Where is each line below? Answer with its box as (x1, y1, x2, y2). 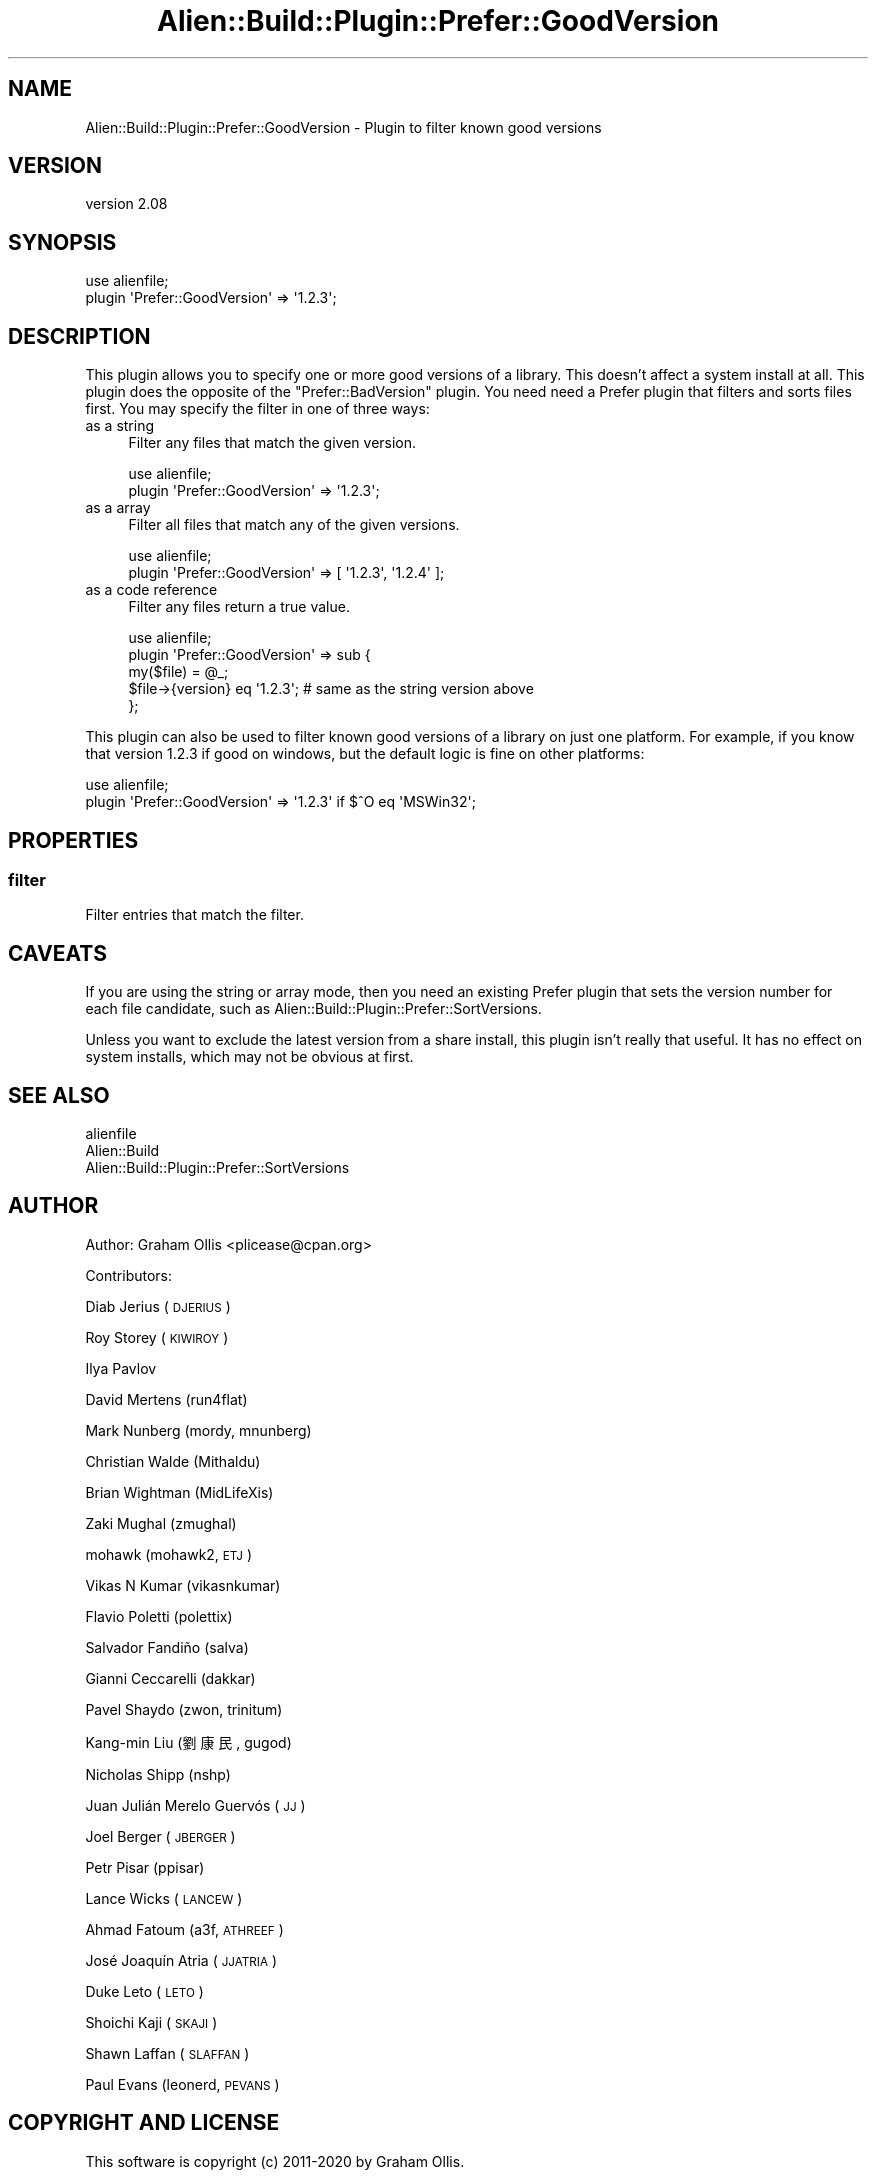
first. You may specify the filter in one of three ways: (85, 400, 430, 418)
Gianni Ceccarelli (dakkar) (85, 1669, 256, 1687)
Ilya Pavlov (85, 1359, 157, 1377)
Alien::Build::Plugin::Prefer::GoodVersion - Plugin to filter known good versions (85, 118, 602, 136)
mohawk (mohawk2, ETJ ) (85, 1545, 252, 1563)
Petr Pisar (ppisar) (85, 1858, 205, 1876)
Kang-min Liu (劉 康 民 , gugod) (85, 1733, 292, 1751)
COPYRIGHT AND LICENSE (8, 2110, 280, 2136)
